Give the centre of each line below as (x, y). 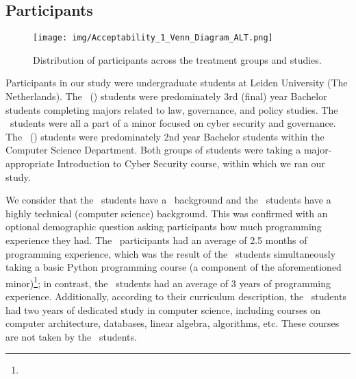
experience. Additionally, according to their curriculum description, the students (176, 296)
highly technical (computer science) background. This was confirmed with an (167, 213)
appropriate (30, 163)
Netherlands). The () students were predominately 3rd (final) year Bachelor (166, 96)
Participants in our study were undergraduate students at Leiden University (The (177, 83)
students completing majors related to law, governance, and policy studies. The (172, 109)
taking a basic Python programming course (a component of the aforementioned (174, 267)
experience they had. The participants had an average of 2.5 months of (156, 240)
